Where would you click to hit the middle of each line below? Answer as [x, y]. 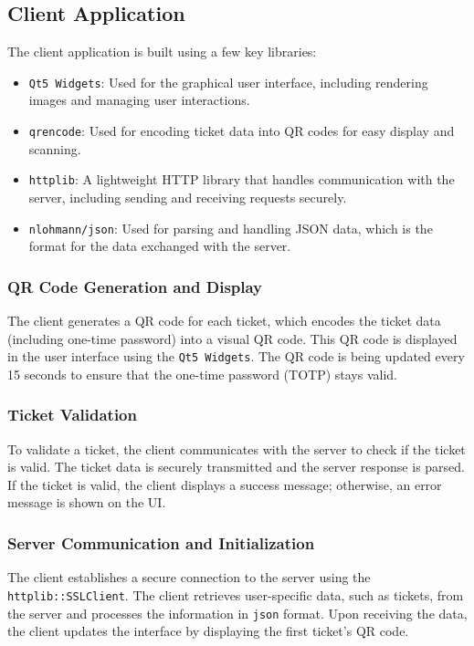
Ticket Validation [72, 415]
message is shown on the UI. [87, 502]
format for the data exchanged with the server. [160, 246]
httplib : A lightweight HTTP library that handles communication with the [242, 179]
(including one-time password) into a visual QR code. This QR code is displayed [232, 338]
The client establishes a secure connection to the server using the [189, 577]
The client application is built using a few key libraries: [162, 52]
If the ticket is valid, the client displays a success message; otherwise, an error [225, 484]
